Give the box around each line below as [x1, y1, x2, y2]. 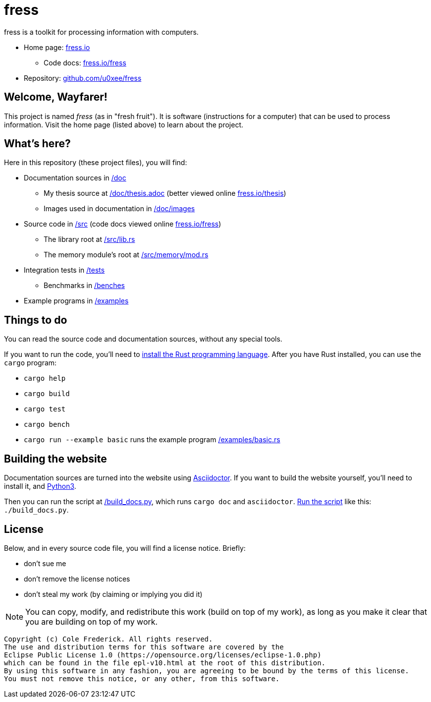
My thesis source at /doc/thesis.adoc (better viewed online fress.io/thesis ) [44, 189, 286, 198]
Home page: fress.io [24, 43, 90, 52]
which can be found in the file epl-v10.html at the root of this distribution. [4, 658, 326, 667]
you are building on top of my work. [25, 616, 158, 627]
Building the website [4, 452, 107, 465]
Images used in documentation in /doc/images [44, 204, 195, 213]
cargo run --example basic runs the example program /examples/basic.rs [24, 435, 280, 444]
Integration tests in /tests [24, 266, 105, 275]
